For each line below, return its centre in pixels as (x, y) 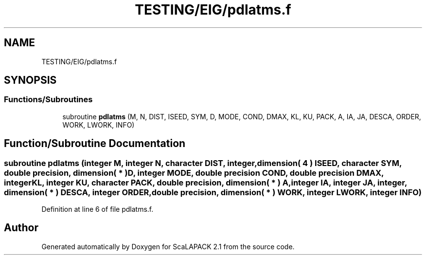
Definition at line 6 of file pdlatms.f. (98, 209)
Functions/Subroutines (48, 100)
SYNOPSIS (30, 80)
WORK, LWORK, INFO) (98, 125)
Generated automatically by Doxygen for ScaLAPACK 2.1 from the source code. (168, 246)
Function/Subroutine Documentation (95, 144)
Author (21, 228)
